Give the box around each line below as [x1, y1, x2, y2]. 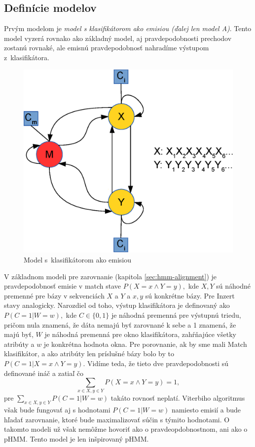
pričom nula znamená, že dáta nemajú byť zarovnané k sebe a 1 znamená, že [4, 319, 236, 330]
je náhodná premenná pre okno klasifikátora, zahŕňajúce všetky [44, 329, 236, 339]
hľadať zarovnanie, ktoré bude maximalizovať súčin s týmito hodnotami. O [4, 414, 230, 424]
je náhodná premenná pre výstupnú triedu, [111, 309, 241, 320]
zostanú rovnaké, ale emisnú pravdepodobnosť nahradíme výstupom [4, 42, 209, 53]
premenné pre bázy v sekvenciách [4, 290, 105, 300]
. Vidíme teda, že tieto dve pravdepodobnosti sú [83, 358, 229, 368]
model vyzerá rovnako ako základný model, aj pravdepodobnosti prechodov [4, 33, 232, 43]
